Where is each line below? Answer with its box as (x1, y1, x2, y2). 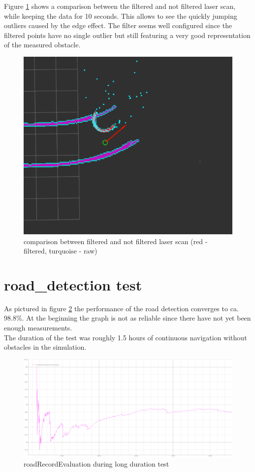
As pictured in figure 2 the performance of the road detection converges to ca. (4, 303, 239, 313)
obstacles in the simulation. (4, 342, 87, 352)
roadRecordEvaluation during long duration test (24, 459, 169, 469)
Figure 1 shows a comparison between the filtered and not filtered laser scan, (4, 1, 236, 11)
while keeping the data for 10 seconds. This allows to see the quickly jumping (4, 10, 237, 21)
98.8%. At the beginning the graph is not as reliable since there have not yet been (4, 313, 251, 323)
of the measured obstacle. (4, 39, 81, 50)
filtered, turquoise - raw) (24, 246, 97, 256)
